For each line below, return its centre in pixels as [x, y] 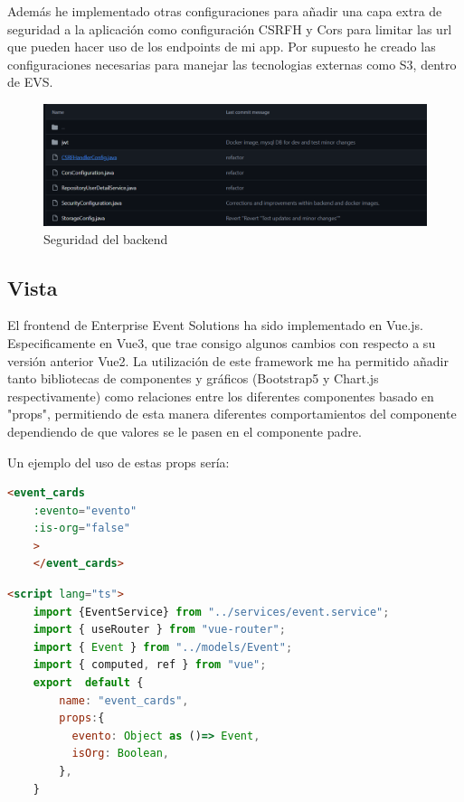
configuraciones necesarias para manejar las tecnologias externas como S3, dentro [232, 64]
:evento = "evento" [85, 510]
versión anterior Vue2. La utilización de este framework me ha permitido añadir [228, 360]
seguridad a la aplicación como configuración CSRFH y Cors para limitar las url [230, 28]
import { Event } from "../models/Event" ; [163, 647]
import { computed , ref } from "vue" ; [150, 665]
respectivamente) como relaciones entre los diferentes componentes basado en [221, 396]
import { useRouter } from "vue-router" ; [159, 630]
